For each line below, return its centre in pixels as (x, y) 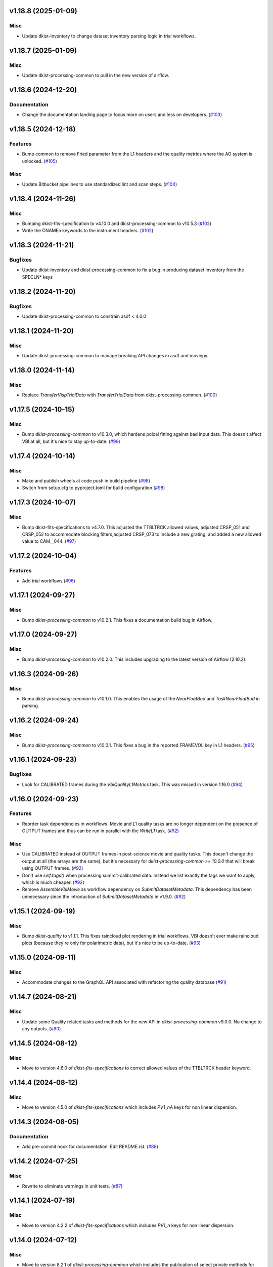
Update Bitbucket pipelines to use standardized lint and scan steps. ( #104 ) (99, 184)
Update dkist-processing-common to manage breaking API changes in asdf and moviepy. (115, 356)
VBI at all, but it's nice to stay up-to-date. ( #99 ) (71, 441)
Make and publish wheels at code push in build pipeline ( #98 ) (86, 481)
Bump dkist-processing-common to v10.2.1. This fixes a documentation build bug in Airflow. (117, 620)
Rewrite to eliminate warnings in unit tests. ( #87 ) (72, 1186)
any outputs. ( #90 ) (41, 1028)
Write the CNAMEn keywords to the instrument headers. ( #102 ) (88, 231)
